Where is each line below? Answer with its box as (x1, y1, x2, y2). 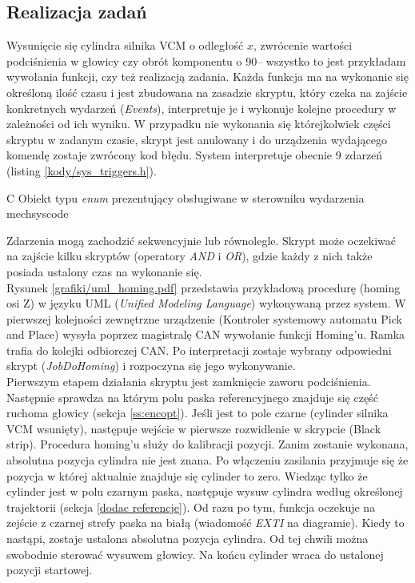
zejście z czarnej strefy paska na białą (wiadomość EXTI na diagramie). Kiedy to (6, 514, 405, 531)
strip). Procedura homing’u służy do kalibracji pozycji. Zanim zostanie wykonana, (6, 436, 409, 452)
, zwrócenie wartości (253, 37, 353, 54)
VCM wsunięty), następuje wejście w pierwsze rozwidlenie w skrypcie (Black (6, 420, 381, 436)
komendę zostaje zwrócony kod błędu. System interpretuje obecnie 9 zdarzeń (6, 147, 383, 163)
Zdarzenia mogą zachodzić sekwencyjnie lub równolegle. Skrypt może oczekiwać (6, 231, 397, 248)
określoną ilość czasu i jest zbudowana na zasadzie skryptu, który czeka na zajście (6, 83, 408, 100)
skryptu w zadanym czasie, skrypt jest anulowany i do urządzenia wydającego (6, 131, 388, 147)
